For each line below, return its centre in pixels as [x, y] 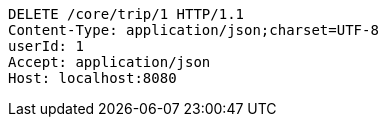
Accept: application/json [109, 62]
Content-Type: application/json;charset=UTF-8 [193, 30]
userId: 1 [46, 46]
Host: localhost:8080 [92, 78]
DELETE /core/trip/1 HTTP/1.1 [126, 14]
